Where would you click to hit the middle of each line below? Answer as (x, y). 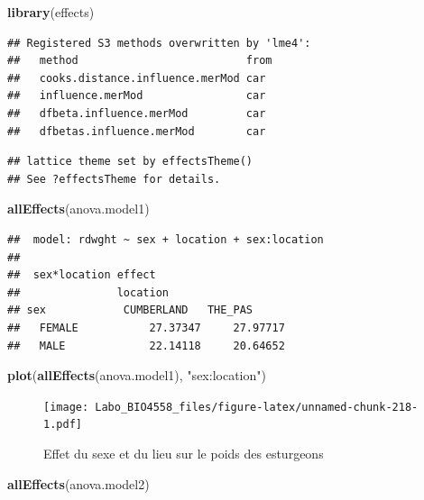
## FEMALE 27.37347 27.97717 (146, 327)
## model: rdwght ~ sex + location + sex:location (166, 239)
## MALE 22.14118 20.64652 (146, 345)
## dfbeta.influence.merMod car (137, 113)
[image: (66, 407)
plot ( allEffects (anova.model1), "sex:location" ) (137, 375)
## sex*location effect (82, 275)
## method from (140, 61)
